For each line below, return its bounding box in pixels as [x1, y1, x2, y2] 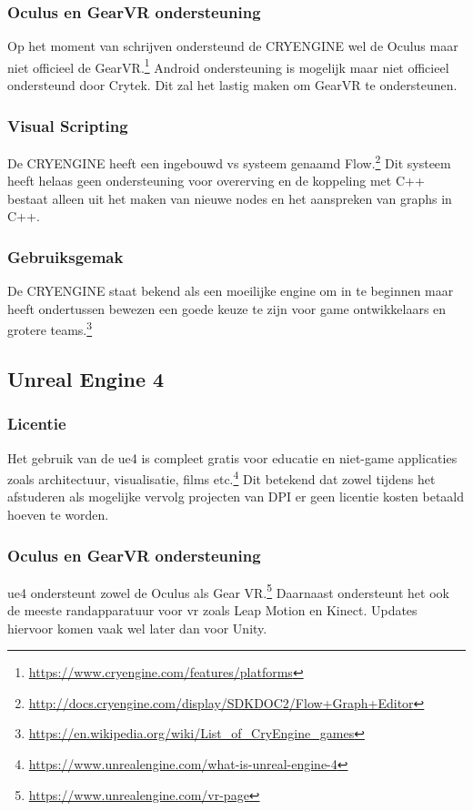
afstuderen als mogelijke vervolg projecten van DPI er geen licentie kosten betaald [7, 487, 465, 506]
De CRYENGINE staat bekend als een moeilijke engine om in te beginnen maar [7, 281, 454, 300]
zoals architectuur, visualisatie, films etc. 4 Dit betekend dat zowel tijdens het [7, 467, 436, 488]
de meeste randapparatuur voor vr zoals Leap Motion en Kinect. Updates [7, 601, 418, 620]
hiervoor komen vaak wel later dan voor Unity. [7, 618, 267, 637]
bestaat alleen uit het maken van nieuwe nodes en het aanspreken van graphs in [7, 188, 452, 208]
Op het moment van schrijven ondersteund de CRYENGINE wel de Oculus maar [7, 36, 458, 56]
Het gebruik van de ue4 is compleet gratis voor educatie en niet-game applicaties [7, 448, 458, 467]
